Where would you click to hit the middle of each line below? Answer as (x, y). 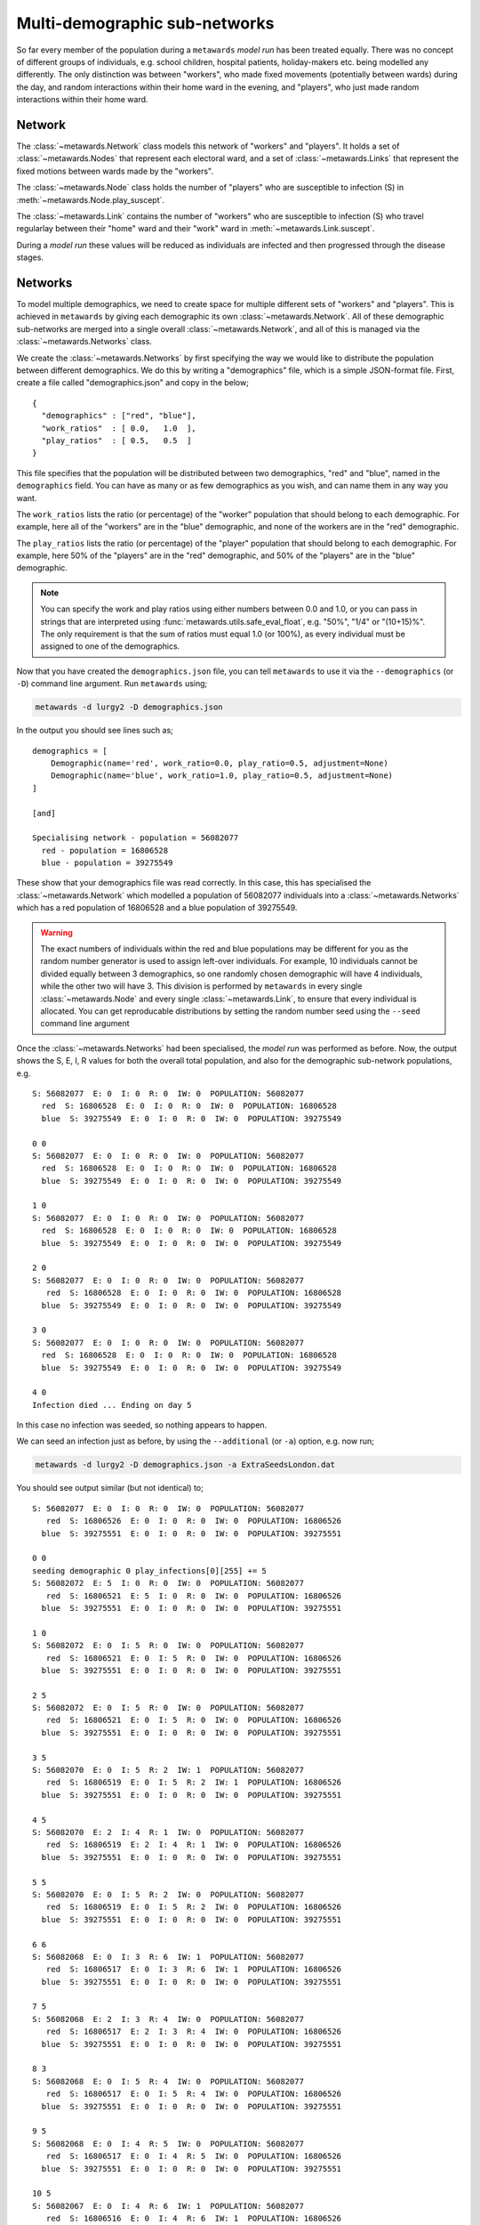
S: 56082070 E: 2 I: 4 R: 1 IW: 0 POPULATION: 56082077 (168, 1832)
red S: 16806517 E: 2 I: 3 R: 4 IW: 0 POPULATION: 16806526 (194, 2032)
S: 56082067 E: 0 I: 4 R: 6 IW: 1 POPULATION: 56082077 (168, 2206)
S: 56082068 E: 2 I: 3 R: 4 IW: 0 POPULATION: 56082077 (168, 2019)
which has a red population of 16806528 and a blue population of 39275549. (157, 908)
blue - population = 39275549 (107, 863)
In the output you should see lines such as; (95, 731)
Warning (56, 932)
